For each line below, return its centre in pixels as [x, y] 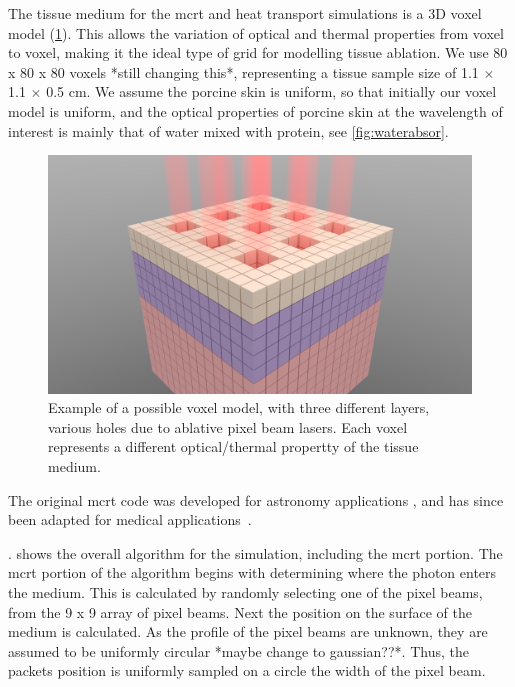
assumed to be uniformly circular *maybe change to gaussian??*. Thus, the [238, 650]
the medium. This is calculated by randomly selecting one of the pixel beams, [245, 592]
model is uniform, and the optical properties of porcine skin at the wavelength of [255, 110]
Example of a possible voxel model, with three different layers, [239, 407]
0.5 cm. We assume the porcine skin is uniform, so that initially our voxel [271, 91]
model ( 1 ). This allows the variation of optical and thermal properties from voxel [256, 32]
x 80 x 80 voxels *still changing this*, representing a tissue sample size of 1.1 [243, 71]
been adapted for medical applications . [130, 519]
